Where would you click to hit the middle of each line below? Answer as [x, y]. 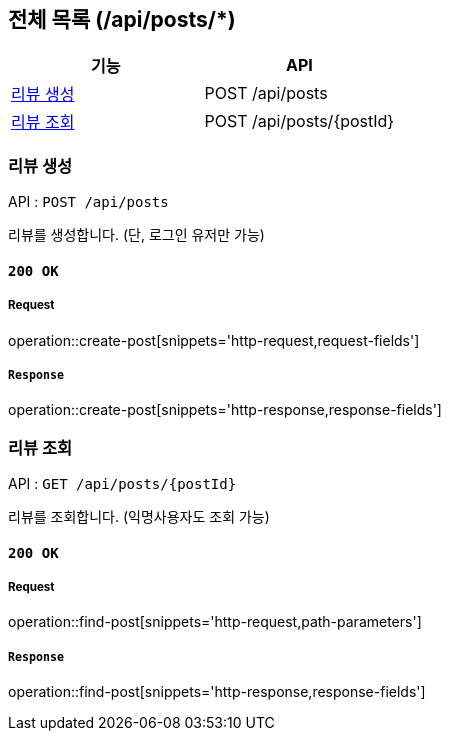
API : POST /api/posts [88, 202]
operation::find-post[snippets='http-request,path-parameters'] [215, 622]
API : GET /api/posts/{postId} [122, 484]
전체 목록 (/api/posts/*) [122, 19]
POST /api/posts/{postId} [299, 121]
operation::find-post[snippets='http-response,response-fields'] [217, 692]
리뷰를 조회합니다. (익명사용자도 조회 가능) [139, 517]
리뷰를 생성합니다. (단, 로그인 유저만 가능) [136, 235]
